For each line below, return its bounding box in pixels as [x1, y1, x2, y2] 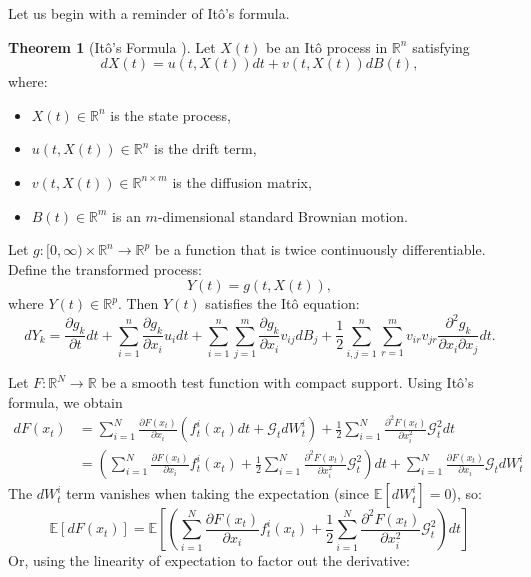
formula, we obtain [8, 391, 123, 412]
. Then [117, 293, 159, 314]
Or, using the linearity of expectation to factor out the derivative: [8, 550, 410, 571]
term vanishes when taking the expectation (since [66, 483, 370, 504]
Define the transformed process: [8, 258, 202, 279]
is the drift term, [154, 138, 257, 159]
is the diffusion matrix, [172, 171, 312, 192]
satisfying [412, 36, 470, 57]
